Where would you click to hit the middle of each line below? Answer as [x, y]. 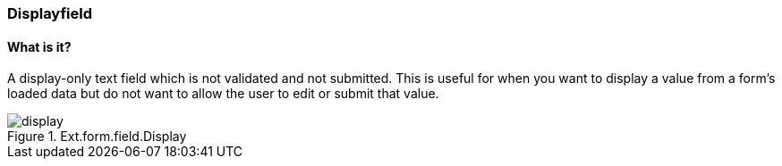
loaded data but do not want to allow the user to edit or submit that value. [223, 94]
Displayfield [50, 13]
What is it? [39, 46]
